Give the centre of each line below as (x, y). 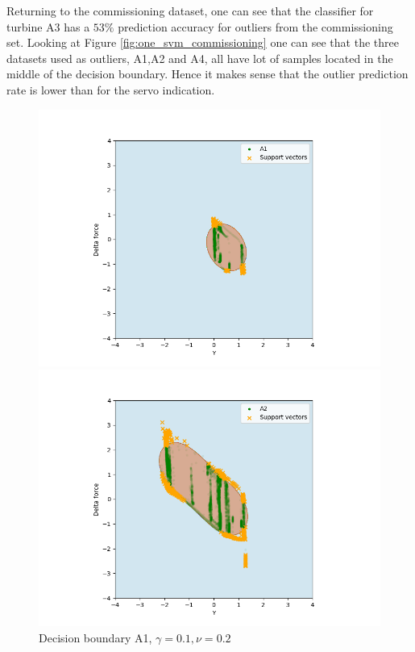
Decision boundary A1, (95, 637)
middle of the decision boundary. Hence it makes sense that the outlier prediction (207, 74)
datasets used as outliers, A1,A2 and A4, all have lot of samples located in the (200, 58)
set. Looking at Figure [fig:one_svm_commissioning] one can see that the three (203, 42)
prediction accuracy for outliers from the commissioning (255, 26)
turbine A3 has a (48, 26)
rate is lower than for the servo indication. (111, 89)
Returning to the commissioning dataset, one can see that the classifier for (190, 10)
